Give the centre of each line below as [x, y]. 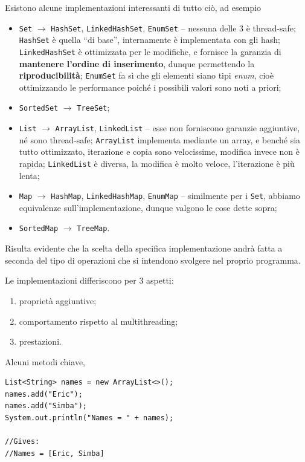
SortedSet [39, 109]
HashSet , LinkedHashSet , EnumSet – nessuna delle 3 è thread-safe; [173, 28]
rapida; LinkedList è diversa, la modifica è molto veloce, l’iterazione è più [157, 163]
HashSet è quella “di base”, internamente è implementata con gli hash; [149, 40]
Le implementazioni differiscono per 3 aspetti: [89, 280]
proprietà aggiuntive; [58, 300]
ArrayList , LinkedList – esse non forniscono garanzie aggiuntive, [178, 128]
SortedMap [39, 229]
